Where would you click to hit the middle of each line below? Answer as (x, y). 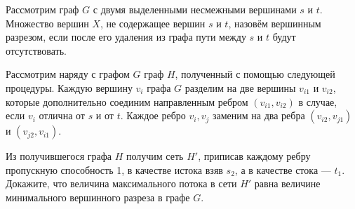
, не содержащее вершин (153, 23)
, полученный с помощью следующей (255, 74)
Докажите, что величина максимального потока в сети (121, 183)
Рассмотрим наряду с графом (68, 74)
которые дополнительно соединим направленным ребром (127, 101)
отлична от (62, 115)
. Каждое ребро (153, 115)
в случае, (318, 101)
